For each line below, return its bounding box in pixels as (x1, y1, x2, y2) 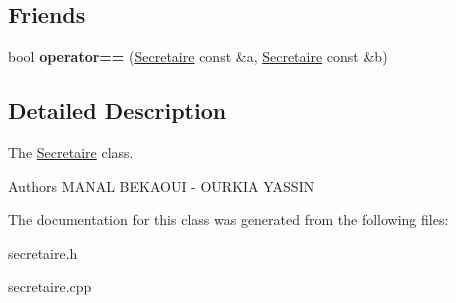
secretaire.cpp (8, 276, 92, 297)
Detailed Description (8, 95, 227, 126)
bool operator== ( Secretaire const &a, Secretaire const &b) (8, 46, 388, 67)
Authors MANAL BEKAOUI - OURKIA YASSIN (8, 175, 315, 196)
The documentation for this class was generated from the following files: (8, 209, 449, 230)
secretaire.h (8, 242, 78, 263)
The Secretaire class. (8, 142, 134, 162)
